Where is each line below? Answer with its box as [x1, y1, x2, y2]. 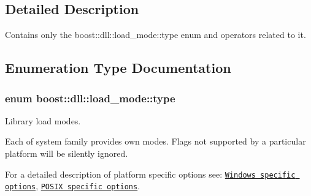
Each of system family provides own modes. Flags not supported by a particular [5, 135, 306, 148]
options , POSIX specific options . [5, 179, 140, 192]
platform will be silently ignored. [5, 146, 128, 159]
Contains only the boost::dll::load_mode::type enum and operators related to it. [5, 28, 306, 41]
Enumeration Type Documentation [5, 58, 231, 77]
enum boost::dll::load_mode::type [5, 90, 175, 105]
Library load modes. [5, 114, 81, 127]
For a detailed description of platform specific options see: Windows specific [5, 167, 296, 180]
